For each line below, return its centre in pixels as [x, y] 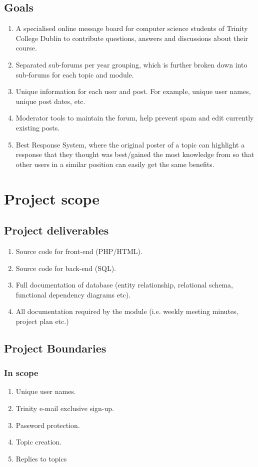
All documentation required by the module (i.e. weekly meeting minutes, [127, 311]
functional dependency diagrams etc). [73, 294]
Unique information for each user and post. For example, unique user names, [133, 91]
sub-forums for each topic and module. [75, 74]
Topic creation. [39, 442]
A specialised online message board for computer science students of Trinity [132, 28]
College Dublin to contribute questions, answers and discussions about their [132, 38]
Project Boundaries [55, 348]
